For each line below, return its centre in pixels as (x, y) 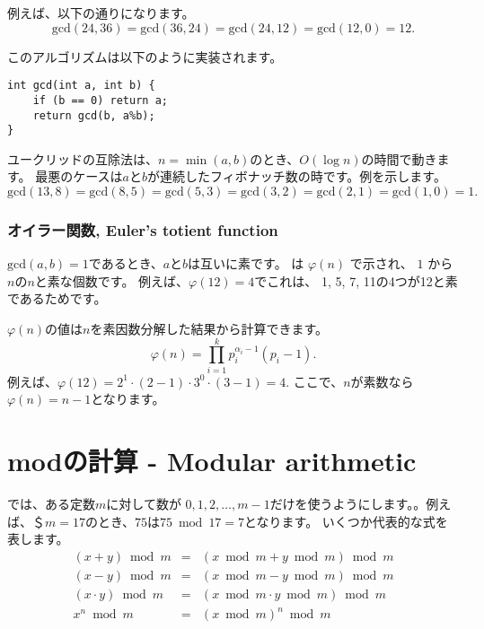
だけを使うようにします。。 (348, 504)
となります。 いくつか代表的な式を (346, 521)
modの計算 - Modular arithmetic (212, 461)
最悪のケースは (79, 176)
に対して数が (144, 504)
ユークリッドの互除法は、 (83, 158)
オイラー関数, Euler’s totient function (143, 229)
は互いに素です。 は (246, 263)
